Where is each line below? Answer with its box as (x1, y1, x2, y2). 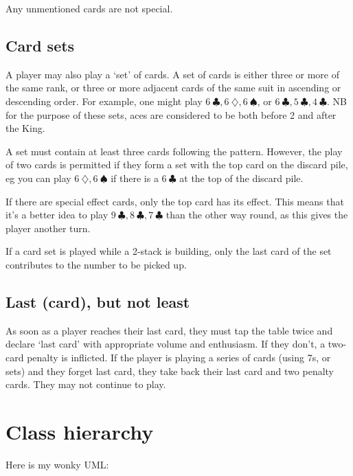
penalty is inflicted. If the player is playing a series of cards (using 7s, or (27, 350, 331, 364)
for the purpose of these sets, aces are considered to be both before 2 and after (5, 107, 337, 122)
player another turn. (5, 220, 91, 235)
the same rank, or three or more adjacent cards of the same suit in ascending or (5, 80, 341, 95)
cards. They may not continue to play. (5, 377, 166, 392)
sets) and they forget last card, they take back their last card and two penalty (5, 363, 334, 378)
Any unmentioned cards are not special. (5, 1, 173, 15)
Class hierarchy (5, 417, 154, 445)
